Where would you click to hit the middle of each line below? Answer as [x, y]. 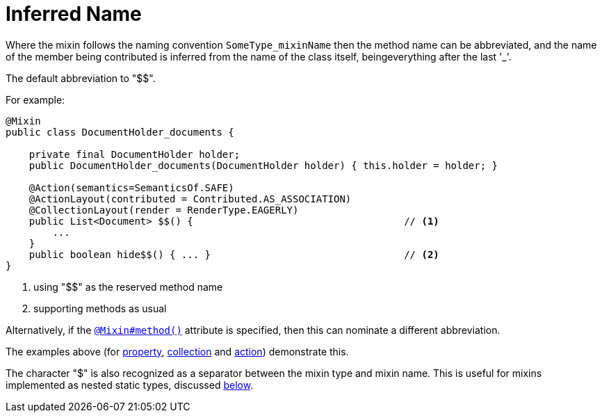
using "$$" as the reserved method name [128, 287]
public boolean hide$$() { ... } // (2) [234, 254]
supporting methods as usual [100, 308]
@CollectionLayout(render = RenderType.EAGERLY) [164, 210]
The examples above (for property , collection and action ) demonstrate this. [177, 351]
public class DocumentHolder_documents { [120, 132]
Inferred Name [74, 14]
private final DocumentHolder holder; [135, 154]
